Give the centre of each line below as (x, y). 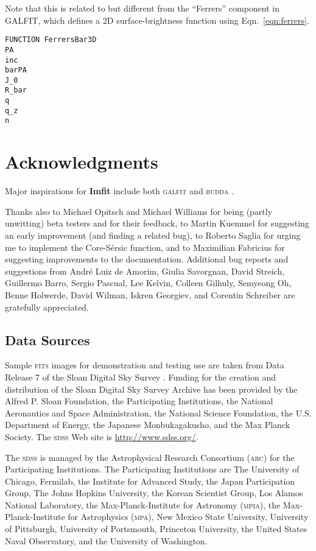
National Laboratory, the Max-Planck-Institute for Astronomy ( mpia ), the (143, 504)
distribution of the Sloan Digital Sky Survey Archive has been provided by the (151, 389)
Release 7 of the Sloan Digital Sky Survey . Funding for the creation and (140, 377)
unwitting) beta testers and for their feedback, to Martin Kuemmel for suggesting (157, 223)
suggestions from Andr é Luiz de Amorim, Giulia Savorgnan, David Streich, (145, 271)
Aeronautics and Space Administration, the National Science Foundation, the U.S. (158, 412)
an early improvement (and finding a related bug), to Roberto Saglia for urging (153, 235)
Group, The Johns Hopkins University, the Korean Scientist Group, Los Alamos (154, 493)
